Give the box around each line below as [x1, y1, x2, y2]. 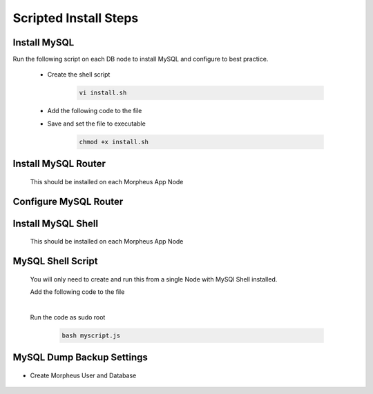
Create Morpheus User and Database [30, 371, 137, 380]
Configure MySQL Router [12, 195, 124, 207]
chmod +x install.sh [79, 138, 149, 146]
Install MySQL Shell [12, 217, 99, 229]
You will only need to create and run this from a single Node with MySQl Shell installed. [30, 275, 278, 283]
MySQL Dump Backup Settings [12, 352, 149, 364]
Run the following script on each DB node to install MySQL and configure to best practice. [12, 55, 269, 63]
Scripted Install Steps [12, 10, 139, 26]
